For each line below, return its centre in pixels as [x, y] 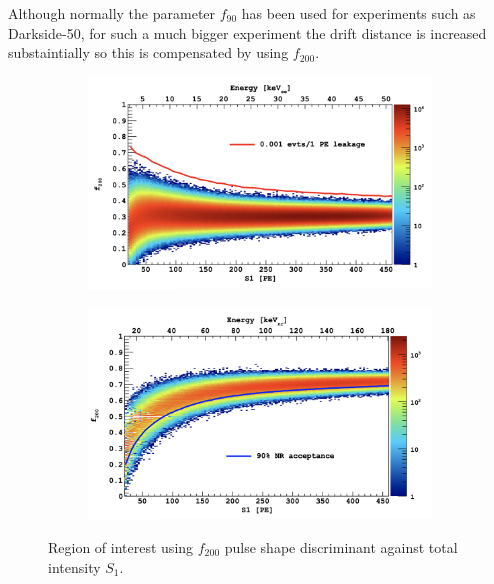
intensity [74, 566]
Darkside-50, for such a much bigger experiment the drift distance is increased [247, 32]
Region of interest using [121, 546]
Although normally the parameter [112, 13]
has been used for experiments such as [358, 13]
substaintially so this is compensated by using [148, 52]
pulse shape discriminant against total [341, 546]
